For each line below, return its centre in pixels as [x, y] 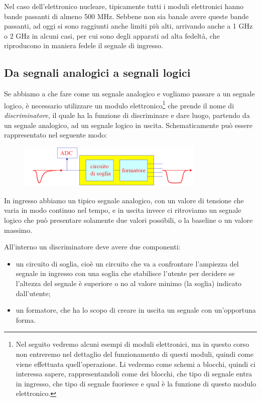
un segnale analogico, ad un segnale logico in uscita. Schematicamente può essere [128, 125]
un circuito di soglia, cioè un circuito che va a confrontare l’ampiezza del [127, 263]
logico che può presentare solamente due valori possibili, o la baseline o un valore [128, 220]
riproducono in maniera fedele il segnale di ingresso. [84, 45]
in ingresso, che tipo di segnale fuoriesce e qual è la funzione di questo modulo [136, 383]
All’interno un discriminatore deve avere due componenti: [92, 247]
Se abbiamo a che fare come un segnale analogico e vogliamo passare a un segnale [129, 94]
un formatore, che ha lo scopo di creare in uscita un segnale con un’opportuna [136, 310]
